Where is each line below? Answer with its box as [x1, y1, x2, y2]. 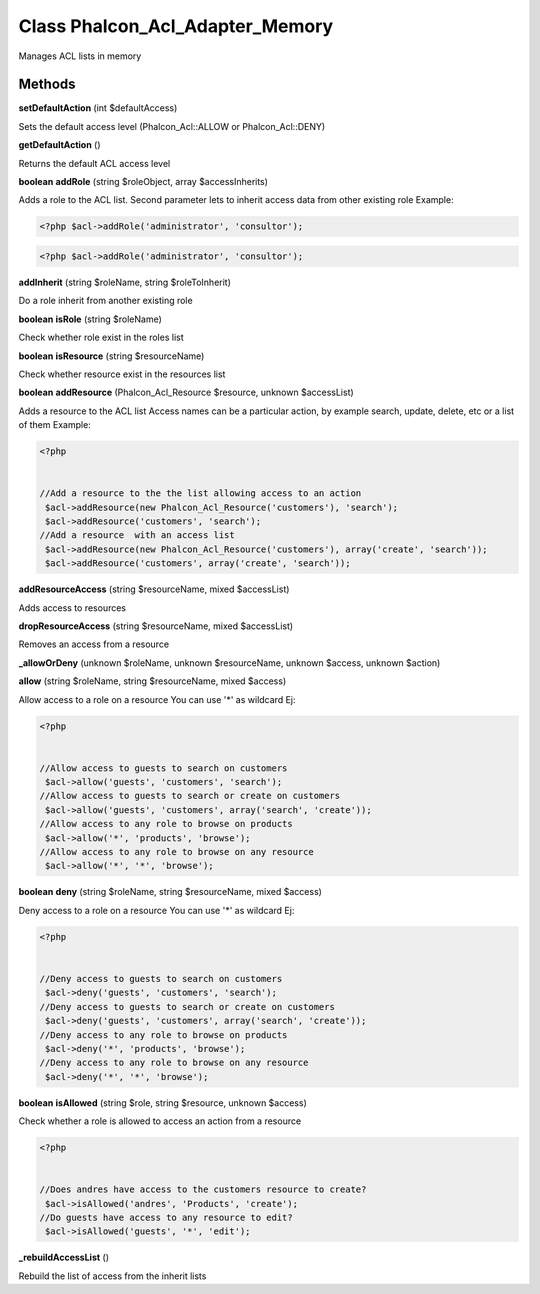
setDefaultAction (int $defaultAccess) [18, 102, 178, 114]
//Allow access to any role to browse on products [39, 818, 294, 830]
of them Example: [18, 419, 92, 431]
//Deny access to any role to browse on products [39, 1029, 288, 1040]
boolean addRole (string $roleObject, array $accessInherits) [18, 176, 269, 188]
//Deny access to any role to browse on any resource [39, 1057, 309, 1069]
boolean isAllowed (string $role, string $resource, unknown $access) [18, 1096, 307, 1109]
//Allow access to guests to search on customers [39, 762, 288, 774]
